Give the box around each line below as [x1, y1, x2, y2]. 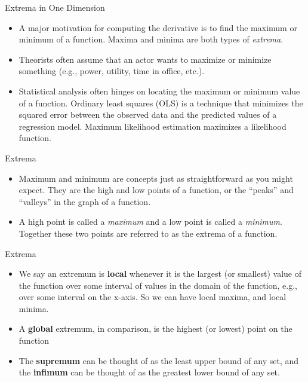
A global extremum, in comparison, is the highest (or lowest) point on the [19, 322, 292, 335]
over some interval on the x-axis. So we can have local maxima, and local [19, 291, 287, 303]
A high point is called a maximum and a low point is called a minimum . [19, 215, 282, 228]
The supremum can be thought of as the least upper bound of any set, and [19, 354, 299, 366]
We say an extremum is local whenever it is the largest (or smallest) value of [19, 267, 301, 280]
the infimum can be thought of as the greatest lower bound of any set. [19, 366, 280, 378]
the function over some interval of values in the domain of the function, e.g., [19, 279, 297, 291]
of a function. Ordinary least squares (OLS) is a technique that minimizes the [19, 96, 303, 109]
